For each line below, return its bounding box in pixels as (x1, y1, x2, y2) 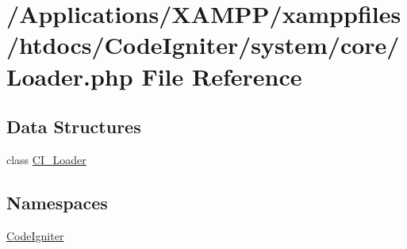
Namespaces (6, 190, 108, 214)
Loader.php (6, 59, 133, 92)
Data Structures (6, 114, 141, 139)
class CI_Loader (6, 151, 86, 167)
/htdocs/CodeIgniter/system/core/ (6, 29, 400, 61)
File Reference (141, 59, 302, 92)
